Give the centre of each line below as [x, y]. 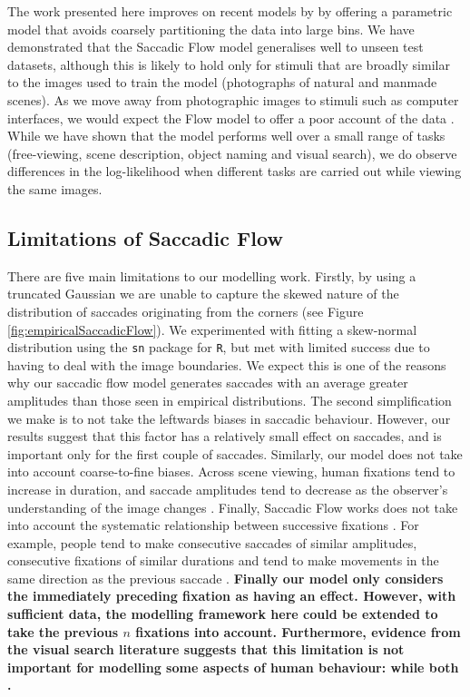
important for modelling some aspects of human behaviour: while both [233, 667]
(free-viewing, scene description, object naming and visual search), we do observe [232, 153]
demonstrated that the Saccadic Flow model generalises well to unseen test [215, 47]
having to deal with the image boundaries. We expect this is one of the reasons [227, 364]
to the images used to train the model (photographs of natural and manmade [222, 82]
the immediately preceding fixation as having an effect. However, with [232, 596]
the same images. [55, 188]
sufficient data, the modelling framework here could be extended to [223, 614]
